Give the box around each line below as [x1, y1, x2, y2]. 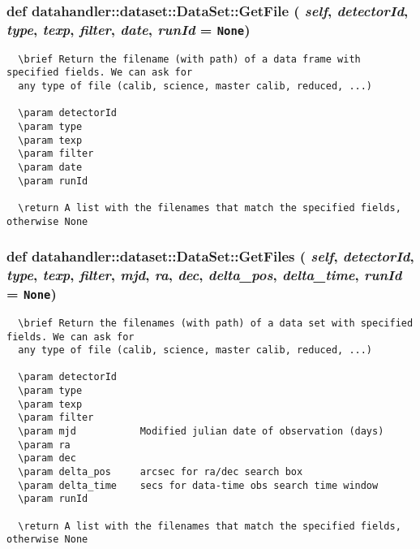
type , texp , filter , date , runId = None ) [6, 19, 251, 39]
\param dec [18, 452, 76, 465]
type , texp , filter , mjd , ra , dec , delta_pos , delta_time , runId [6, 265, 402, 285]
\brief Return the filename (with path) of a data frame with [18, 53, 361, 65]
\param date [18, 161, 83, 173]
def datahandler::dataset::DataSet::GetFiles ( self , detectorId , [6, 246, 414, 266]
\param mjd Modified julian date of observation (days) [18, 426, 384, 438]
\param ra [18, 439, 71, 451]
